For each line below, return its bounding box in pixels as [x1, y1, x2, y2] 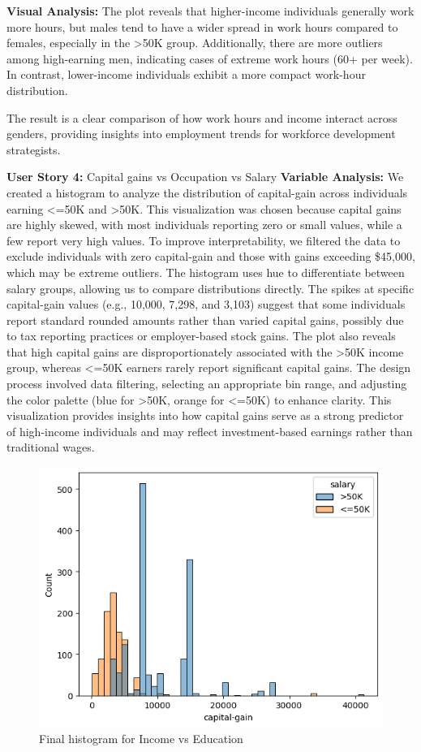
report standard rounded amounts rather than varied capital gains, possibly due [6, 311, 404, 328]
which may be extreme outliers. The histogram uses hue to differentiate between [6, 263, 405, 280]
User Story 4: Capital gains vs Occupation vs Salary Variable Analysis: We [6, 168, 404, 185]
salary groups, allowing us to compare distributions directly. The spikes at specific [6, 279, 415, 296]
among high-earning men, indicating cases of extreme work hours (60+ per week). [6, 50, 413, 67]
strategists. [6, 140, 61, 158]
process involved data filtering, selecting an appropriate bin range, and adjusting [6, 375, 407, 392]
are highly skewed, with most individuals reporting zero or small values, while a [6, 216, 402, 233]
